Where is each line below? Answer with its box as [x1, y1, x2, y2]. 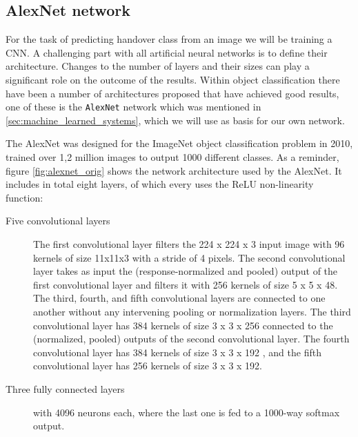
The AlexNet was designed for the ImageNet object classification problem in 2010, [6, 136, 353, 150]
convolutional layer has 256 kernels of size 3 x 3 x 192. [33, 358, 262, 373]
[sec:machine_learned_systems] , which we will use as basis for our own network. [6, 113, 345, 127]
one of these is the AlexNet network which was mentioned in [6, 99, 261, 114]
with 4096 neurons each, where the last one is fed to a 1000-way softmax [33, 405, 340, 419]
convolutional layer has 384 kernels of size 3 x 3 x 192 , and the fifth [33, 344, 321, 359]
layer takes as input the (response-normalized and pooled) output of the [33, 264, 338, 278]
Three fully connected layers [6, 381, 125, 396]
